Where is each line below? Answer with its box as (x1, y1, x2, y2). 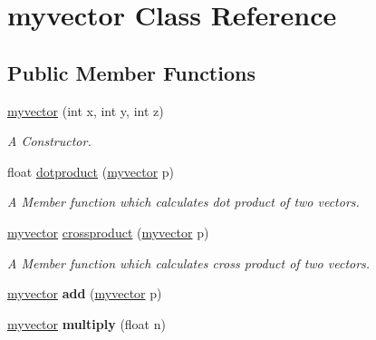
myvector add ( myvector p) (7, 284, 162, 303)
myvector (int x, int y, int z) (7, 101, 164, 120)
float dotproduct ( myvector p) (7, 161, 175, 180)
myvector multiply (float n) (7, 314, 166, 333)
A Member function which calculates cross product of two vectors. (7, 253, 371, 272)
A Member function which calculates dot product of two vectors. (7, 192, 360, 211)
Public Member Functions (7, 58, 255, 86)
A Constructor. (7, 131, 92, 151)
